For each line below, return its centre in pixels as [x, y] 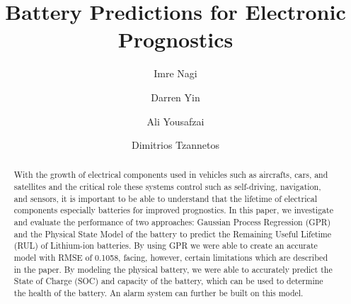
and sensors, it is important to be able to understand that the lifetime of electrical [165, 198]
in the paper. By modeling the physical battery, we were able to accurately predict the [173, 269]
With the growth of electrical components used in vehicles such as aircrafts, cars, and [171, 175]
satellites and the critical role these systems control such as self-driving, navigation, [167, 187]
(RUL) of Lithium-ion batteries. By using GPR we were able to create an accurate [166, 246]
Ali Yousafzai [175, 121]
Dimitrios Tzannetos [175, 145]
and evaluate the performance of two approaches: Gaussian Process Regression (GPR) [172, 222]
